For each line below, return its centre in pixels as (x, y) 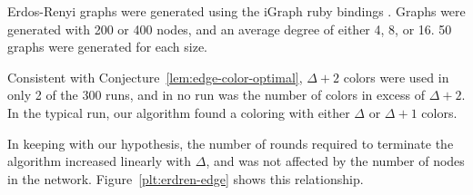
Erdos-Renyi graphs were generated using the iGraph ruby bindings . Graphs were (236, 11)
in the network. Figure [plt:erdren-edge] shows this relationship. (186, 178)
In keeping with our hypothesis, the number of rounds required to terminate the (231, 143)
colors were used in (396, 77)
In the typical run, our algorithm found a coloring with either (179, 112)
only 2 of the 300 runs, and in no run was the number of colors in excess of (216, 95)
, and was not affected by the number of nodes (335, 161)
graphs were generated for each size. (107, 47)
